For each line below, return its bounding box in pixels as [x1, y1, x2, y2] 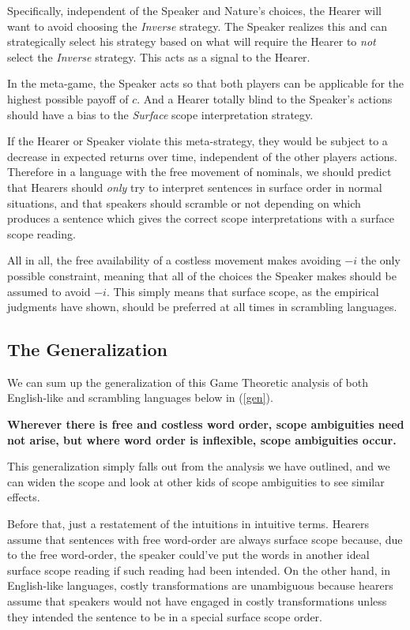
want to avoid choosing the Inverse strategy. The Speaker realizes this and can [7, 17, 387, 34]
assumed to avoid [7, 283, 91, 299]
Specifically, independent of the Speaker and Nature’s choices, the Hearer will [7, 2, 382, 18]
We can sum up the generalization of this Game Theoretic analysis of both [7, 373, 369, 390]
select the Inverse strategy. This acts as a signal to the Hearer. [7, 48, 310, 65]
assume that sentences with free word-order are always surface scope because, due [7, 531, 403, 547]
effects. [7, 489, 40, 505]
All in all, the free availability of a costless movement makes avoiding [7, 252, 341, 268]
